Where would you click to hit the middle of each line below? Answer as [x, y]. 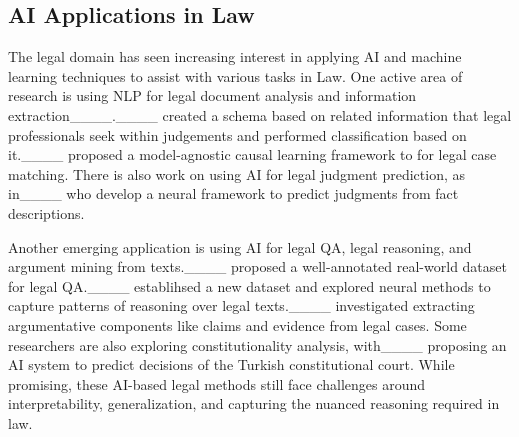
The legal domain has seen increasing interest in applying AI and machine [235, 56]
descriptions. [46, 212]
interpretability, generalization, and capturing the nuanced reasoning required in [254, 403]
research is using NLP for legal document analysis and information [212, 95]
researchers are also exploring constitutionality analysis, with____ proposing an [257, 344]
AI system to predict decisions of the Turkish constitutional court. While [231, 364]
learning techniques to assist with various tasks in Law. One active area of [235, 75]
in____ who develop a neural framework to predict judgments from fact [233, 193]
